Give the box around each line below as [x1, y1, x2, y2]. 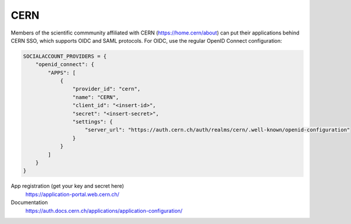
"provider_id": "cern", [72, 85, 140, 92]
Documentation [11, 199, 48, 206]
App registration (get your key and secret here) [11, 182, 124, 189]
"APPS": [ [47, 69, 76, 76]
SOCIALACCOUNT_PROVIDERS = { [23, 53, 107, 60]
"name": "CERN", [72, 94, 119, 101]
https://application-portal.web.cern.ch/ [25, 191, 120, 198]
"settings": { [72, 119, 113, 125]
